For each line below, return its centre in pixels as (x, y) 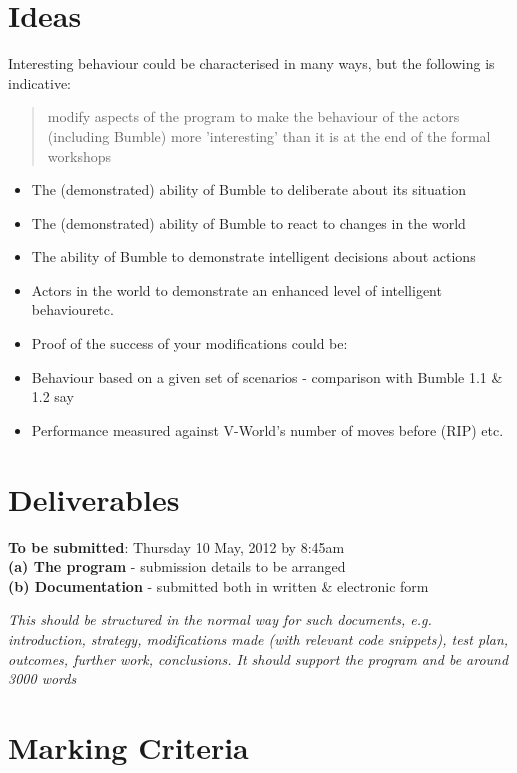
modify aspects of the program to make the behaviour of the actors (253, 116)
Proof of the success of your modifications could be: (189, 343)
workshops (79, 155)
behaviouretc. (72, 309)
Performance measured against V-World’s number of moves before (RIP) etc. (267, 429)
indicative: (40, 82)
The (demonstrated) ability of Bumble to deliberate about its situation (248, 189)
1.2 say (52, 396)
